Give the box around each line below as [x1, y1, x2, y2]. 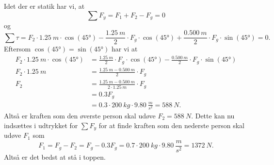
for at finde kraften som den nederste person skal [98, 120, 244, 130]
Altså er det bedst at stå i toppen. [4, 151, 106, 162]
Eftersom [4, 44, 31, 54]
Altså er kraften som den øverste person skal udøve [4, 111, 156, 121]
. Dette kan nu [191, 111, 235, 121]
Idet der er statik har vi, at [4, 1, 85, 11]
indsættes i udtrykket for [4, 120, 78, 130]
